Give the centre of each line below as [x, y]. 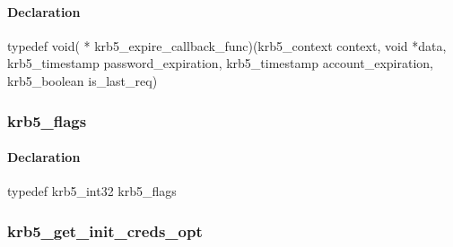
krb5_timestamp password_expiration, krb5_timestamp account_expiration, [220, 63]
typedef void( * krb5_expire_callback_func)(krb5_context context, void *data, [227, 45]
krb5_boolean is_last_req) [83, 80]
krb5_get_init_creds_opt [105, 230]
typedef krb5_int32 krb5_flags [92, 191]
